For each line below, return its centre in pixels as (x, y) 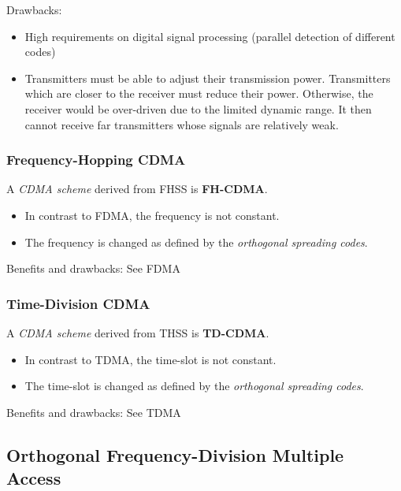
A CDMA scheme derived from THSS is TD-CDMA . (138, 332)
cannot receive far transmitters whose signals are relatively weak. (182, 124)
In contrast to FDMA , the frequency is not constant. (152, 215)
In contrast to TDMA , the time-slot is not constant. (150, 359)
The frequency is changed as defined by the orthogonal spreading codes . (196, 242)
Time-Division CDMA (78, 303)
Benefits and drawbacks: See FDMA (93, 268)
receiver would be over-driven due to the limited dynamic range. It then (198, 108)
